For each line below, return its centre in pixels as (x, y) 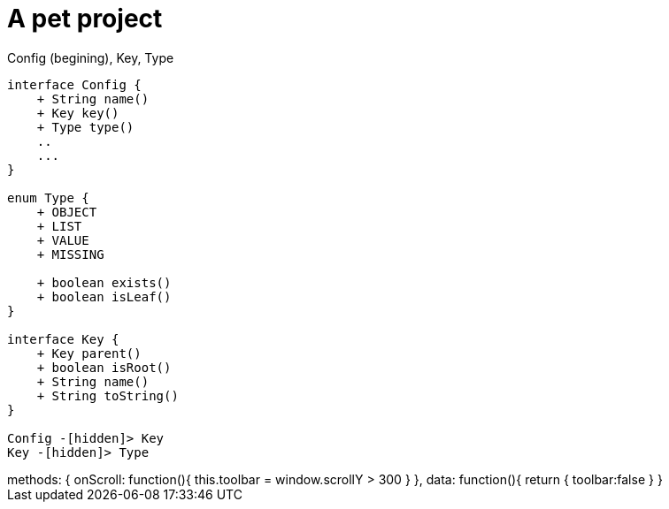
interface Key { (63, 339)
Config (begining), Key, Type (91, 57)
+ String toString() (108, 395)
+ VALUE (63, 240)
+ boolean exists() (104, 282)
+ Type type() (85, 127)
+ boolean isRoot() (104, 367)
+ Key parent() (89, 353)
